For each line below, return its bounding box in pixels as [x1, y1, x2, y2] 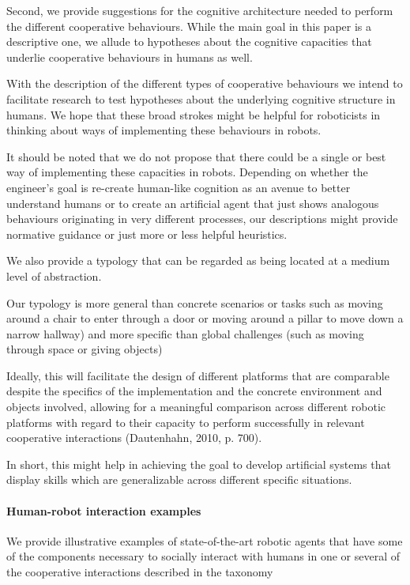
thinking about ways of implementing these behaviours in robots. [6, 122, 322, 138]
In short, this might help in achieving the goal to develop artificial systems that [6, 455, 391, 472]
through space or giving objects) [6, 341, 163, 357]
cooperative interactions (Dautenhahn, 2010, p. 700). [6, 429, 262, 446]
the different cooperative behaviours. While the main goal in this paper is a [6, 17, 372, 34]
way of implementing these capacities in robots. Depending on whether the [6, 164, 368, 180]
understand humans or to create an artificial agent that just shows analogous [6, 194, 379, 211]
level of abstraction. [6, 267, 102, 284]
